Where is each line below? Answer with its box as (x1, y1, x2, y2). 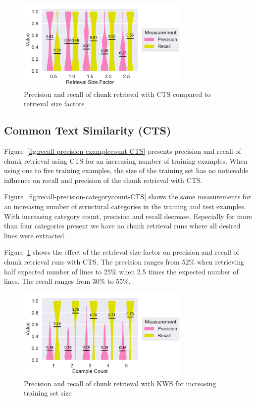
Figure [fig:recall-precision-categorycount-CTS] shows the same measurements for (4, 191, 251, 202)
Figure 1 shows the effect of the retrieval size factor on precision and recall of (4, 247, 239, 257)
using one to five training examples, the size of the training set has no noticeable (4, 165, 249, 176)
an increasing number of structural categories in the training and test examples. (4, 201, 246, 211)
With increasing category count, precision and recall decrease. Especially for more (4, 211, 252, 221)
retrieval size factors (24, 98, 85, 109)
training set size (24, 388, 72, 398)
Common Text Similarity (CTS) (4, 123, 171, 138)
